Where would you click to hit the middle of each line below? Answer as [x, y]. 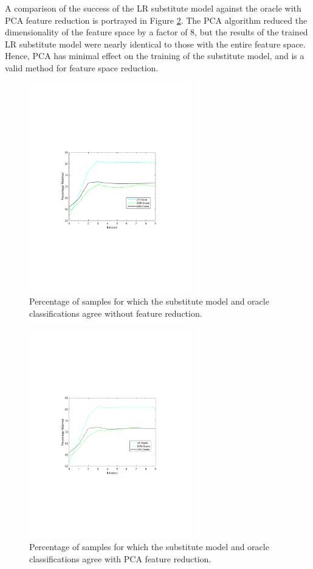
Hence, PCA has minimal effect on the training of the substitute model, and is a [155, 56]
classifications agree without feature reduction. [116, 313]
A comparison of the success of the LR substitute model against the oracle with [153, 8]
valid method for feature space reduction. [82, 67]
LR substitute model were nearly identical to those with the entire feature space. [155, 44]
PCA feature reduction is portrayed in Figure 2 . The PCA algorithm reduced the [156, 20]
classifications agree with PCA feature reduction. [120, 558]
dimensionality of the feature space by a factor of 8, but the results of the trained [156, 32]
